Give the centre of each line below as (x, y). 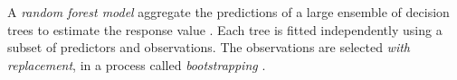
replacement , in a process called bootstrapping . (137, 64)
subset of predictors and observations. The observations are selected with (209, 47)
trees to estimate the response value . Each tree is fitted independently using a (225, 29)
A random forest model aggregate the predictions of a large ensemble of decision (228, 12)
